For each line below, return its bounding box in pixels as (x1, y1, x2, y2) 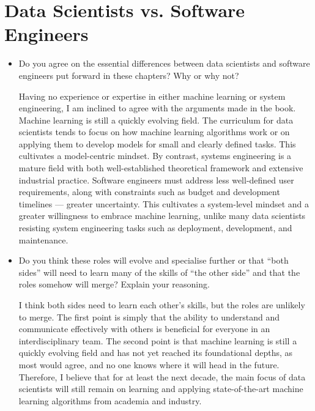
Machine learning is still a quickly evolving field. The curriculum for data (18, 113, 294, 126)
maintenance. (18, 233, 69, 246)
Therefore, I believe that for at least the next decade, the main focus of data (18, 370, 306, 383)
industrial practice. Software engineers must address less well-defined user (18, 173, 294, 186)
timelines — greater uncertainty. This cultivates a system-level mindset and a (18, 197, 309, 210)
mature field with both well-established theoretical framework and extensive (18, 161, 303, 174)
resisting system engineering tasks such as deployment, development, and (18, 221, 292, 234)
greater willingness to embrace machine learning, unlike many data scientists (18, 209, 306, 222)
